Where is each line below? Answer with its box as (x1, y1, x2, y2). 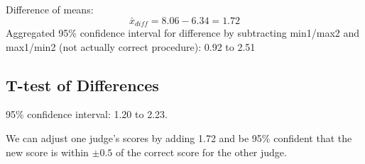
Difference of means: (6, 2, 94, 16)
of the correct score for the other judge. (115, 144, 287, 159)
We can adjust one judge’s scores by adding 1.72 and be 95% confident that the (6, 131, 352, 146)
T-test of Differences (6, 74, 159, 95)
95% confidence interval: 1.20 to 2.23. (6, 107, 168, 122)
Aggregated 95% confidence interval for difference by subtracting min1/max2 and (6, 25, 360, 40)
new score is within (6, 144, 89, 159)
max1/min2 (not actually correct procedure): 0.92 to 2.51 (6, 39, 256, 54)
